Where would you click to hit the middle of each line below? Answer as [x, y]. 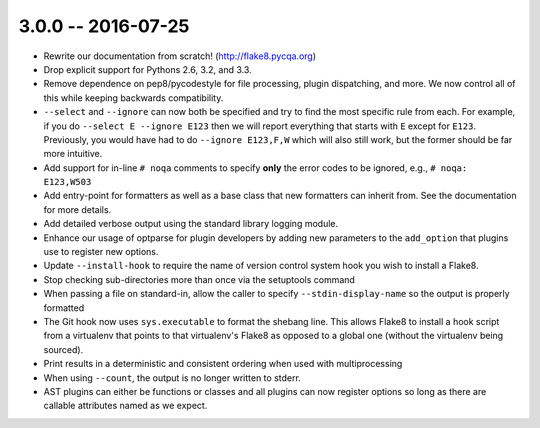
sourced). [63, 349]
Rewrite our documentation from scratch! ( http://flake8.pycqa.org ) [180, 56]
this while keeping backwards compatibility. [133, 97]
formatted [64, 307]
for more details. [77, 209]
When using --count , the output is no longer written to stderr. [172, 377]
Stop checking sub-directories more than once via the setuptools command [199, 279]
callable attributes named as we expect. [125, 406]
